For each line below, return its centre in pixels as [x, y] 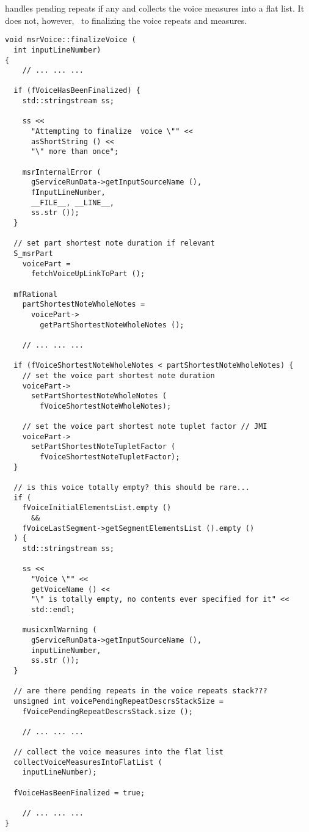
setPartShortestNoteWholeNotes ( [99, 396]
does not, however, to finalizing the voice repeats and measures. [126, 20]
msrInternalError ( [62, 172]
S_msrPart [33, 253]
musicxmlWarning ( [60, 630]
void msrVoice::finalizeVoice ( [71, 40]
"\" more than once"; [75, 152]
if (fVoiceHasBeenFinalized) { [77, 91]
